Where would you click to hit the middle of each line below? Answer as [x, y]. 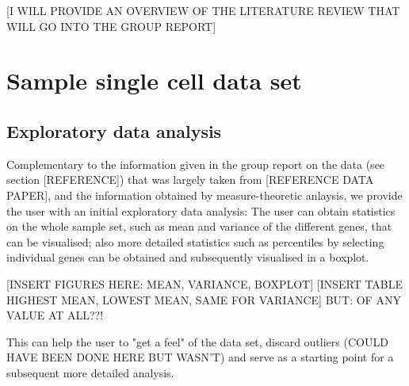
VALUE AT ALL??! [55, 315]
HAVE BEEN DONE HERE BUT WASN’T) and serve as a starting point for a [200, 357]
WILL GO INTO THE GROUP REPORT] [111, 26]
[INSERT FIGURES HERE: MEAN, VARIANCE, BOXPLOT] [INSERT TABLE [205, 283]
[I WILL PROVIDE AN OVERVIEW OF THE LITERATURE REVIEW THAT [203, 10]
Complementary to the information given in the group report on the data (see [196, 164]
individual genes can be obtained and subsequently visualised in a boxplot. [188, 257]
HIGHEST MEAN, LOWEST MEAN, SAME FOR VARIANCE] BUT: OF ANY [204, 299]
